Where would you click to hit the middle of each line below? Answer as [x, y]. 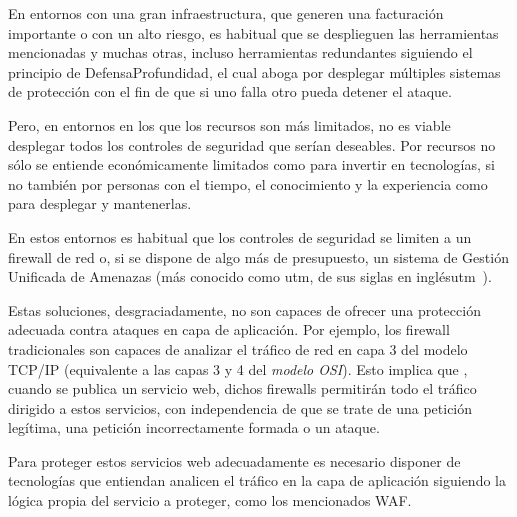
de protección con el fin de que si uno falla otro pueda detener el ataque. [230, 91]
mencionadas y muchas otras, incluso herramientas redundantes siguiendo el [240, 52]
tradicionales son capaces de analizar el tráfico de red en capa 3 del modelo [238, 348]
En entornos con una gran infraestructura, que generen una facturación [226, 13]
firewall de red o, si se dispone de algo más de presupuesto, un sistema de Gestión [258, 256]
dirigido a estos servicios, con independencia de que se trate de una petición [240, 407]
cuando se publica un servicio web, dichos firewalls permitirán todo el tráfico [242, 388]
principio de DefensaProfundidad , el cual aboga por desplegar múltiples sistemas [254, 71]
